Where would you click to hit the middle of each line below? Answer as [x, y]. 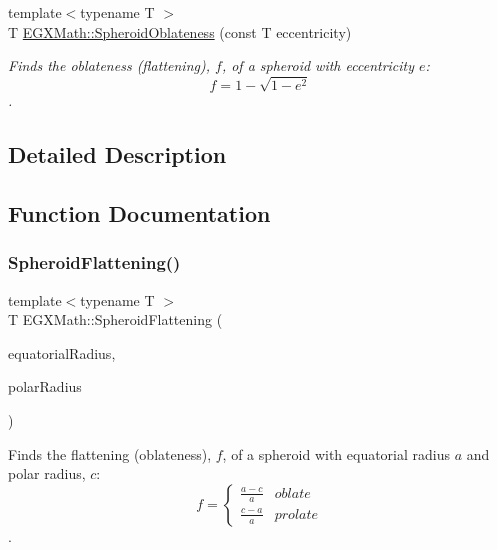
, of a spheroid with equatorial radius [336, 453]
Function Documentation [139, 213]
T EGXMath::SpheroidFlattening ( [115, 319]
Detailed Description [117, 154]
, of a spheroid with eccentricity [318, 65]
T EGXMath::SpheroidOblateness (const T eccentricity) [180, 31]
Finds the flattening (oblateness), [110, 453]
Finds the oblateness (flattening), [109, 65]
